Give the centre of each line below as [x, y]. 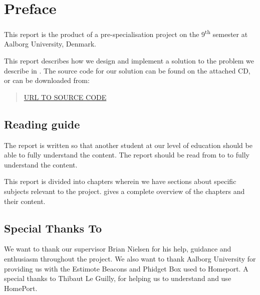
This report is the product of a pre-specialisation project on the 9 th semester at [126, 33]
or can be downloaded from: [47, 80]
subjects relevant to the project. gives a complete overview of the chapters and [124, 191]
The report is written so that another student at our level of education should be [128, 145]
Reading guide [42, 124]
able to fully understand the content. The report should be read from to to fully [127, 155]
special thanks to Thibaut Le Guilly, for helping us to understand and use [118, 278]
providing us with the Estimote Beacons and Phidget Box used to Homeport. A [126, 268]
